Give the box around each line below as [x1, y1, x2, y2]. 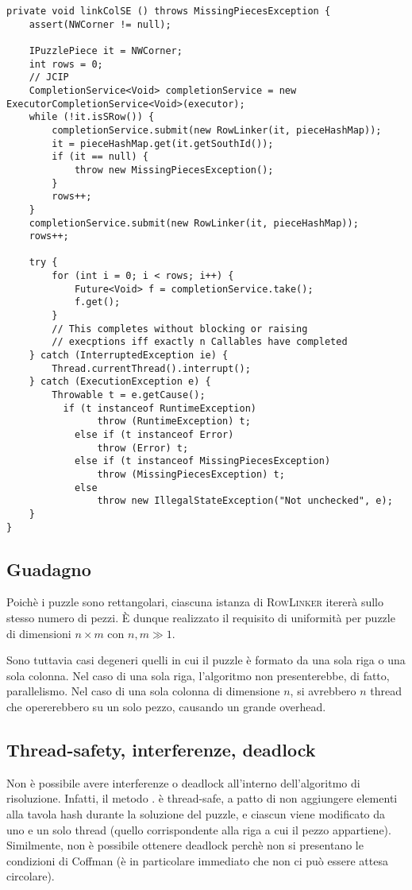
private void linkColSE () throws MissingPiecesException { [6, 6, 331, 17]
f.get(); [74, 296, 121, 308]
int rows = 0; [29, 58, 103, 70]
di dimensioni [6, 625, 71, 641]
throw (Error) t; [97, 442, 189, 454]
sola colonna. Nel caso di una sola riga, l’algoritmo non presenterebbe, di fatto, [6, 667, 390, 683]
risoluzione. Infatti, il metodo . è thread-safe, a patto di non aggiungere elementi [6, 790, 398, 807]
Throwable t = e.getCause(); [52, 389, 206, 401]
